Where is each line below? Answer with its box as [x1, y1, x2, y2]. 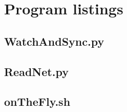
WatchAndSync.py [4, 33, 104, 49]
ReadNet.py [4, 63, 69, 79]
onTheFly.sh [4, 94, 71, 109]
